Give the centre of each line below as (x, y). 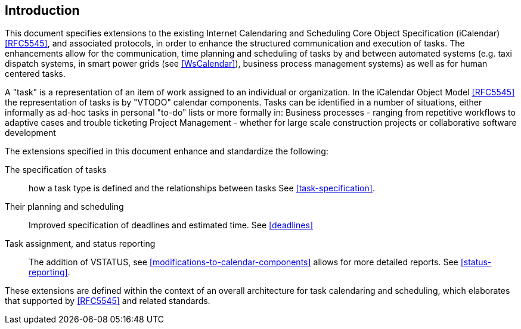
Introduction (42, 10)
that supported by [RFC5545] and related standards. (108, 301)
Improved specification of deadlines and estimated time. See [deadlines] (171, 225)
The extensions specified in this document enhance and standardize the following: (167, 151)
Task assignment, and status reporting (80, 244)
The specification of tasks (56, 170)
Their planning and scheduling (64, 207)
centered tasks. (35, 74)
